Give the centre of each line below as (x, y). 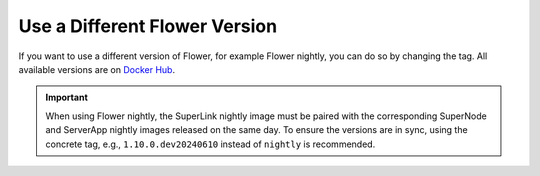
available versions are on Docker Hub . (96, 69)
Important (67, 97)
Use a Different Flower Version (148, 26)
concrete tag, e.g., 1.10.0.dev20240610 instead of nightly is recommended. (210, 144)
